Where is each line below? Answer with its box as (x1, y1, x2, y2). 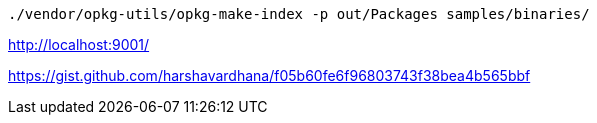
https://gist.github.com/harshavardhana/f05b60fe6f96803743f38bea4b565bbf (8, 67, 531, 84)
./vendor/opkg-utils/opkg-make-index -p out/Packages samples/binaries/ (8, 6, 590, 22)
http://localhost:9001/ (8, 36, 150, 53)
